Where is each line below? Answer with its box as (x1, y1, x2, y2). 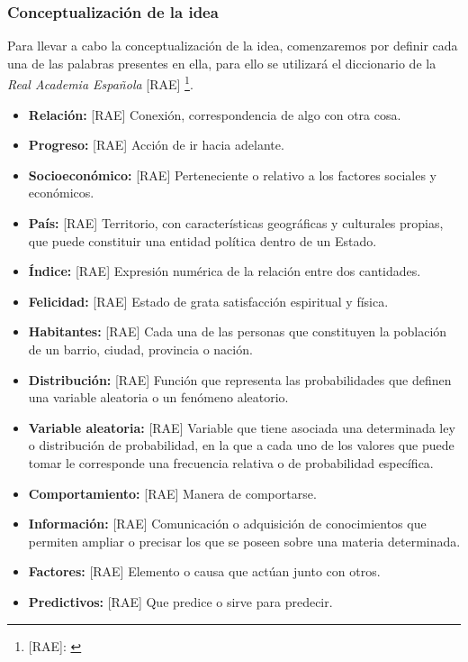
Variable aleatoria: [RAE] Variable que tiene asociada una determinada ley (28, 418, 455, 437)
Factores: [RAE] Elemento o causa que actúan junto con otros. (28, 562, 381, 581)
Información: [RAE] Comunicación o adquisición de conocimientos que (28, 514, 427, 533)
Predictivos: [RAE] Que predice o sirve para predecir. (28, 592, 333, 611)
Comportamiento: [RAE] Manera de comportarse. (28, 483, 317, 502)
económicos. (28, 183, 94, 202)
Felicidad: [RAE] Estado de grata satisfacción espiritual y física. (28, 291, 389, 310)
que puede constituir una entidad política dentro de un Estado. (28, 231, 377, 250)
